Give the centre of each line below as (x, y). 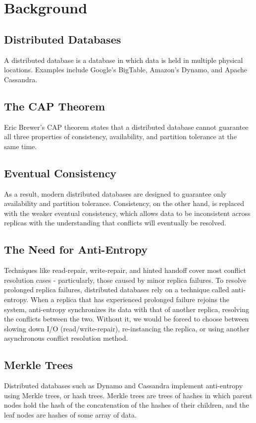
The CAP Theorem (55, 106)
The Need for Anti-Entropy (76, 249)
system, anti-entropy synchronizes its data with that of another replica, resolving (127, 309)
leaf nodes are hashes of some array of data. (70, 414)
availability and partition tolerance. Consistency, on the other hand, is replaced (124, 203)
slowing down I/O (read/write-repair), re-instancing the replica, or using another (127, 328)
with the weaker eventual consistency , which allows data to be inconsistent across (127, 213)
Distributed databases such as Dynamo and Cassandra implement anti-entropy (124, 386)
